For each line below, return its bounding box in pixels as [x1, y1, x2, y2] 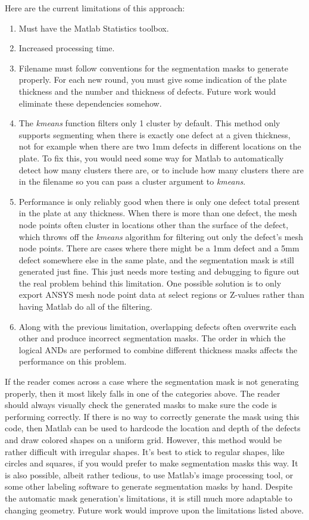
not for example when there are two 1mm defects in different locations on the [18, 140, 301, 152]
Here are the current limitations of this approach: [5, 2, 185, 14]
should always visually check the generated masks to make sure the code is [5, 398, 277, 411]
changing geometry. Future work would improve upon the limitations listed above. [5, 503, 304, 516]
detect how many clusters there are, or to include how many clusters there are [18, 163, 304, 176]
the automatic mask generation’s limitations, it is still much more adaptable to [5, 491, 293, 504]
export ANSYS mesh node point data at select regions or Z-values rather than [18, 288, 305, 301]
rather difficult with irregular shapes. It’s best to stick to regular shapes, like [5, 445, 285, 457]
